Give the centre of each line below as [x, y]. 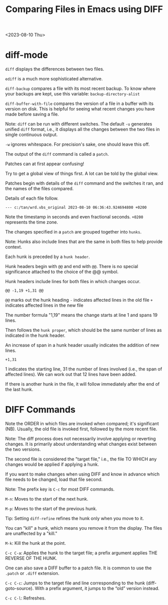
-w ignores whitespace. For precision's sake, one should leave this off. [77, 145]
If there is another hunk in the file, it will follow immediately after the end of [82, 384]
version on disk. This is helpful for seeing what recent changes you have [80, 109]
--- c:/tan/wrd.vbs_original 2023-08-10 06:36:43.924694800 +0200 [76, 208]
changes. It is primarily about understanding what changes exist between [81, 444]
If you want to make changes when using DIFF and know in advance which [82, 474]
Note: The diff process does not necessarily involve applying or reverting [81, 439]
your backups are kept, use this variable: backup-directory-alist [72, 94]
